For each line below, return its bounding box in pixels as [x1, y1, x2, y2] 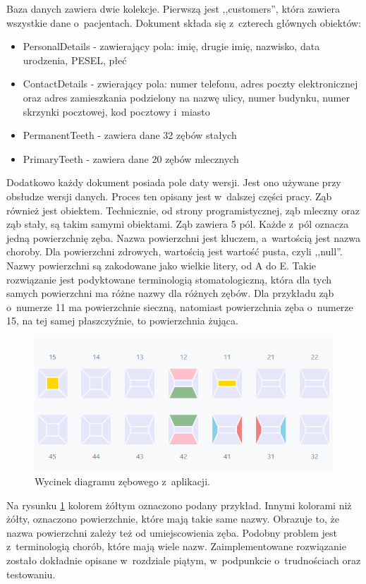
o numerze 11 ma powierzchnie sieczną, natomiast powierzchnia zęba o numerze [6, 299, 353, 314]
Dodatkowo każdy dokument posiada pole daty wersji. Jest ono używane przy [6, 175, 341, 190]
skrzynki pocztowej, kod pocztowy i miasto [23, 104, 210, 118]
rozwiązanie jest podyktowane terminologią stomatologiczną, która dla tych [6, 272, 332, 286]
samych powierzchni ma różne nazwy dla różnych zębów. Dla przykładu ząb [6, 286, 334, 300]
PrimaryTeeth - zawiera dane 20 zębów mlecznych [23, 151, 239, 166]
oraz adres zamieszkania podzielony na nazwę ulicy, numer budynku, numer [23, 90, 350, 104]
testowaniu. [6, 566, 56, 581]
